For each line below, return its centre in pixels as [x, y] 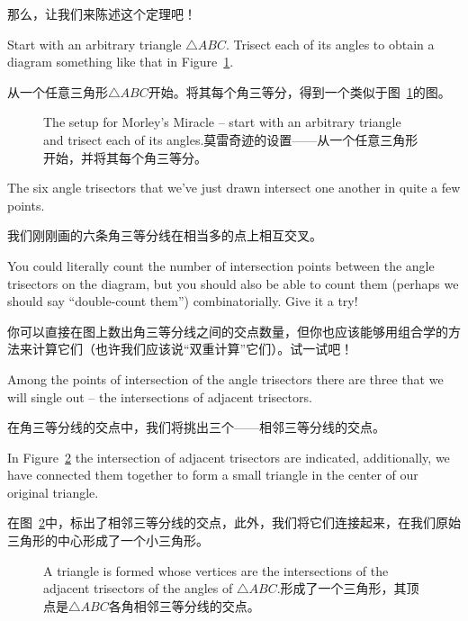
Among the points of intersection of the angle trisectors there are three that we [225, 378]
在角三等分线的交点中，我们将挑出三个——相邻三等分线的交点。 [196, 427]
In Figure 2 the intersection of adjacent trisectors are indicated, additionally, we [229, 457]
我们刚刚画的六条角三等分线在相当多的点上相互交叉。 [165, 235]
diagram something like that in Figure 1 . [121, 62]
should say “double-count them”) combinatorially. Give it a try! [183, 301]
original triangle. [53, 492]
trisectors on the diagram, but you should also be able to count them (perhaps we [233, 283]
